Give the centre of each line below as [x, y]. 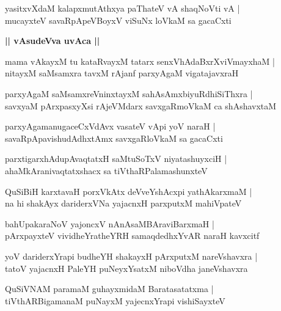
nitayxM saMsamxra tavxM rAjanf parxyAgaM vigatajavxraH [122, 73]
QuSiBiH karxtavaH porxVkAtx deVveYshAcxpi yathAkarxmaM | [129, 191]
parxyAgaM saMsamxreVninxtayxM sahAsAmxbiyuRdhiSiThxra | [129, 93]
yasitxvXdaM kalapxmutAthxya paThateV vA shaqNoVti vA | [122, 8]
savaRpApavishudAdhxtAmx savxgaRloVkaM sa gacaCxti [114, 138]
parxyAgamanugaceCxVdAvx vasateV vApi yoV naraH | [110, 126]
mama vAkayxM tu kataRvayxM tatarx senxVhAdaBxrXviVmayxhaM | [140, 61]
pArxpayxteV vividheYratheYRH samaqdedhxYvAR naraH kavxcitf [132, 236]
